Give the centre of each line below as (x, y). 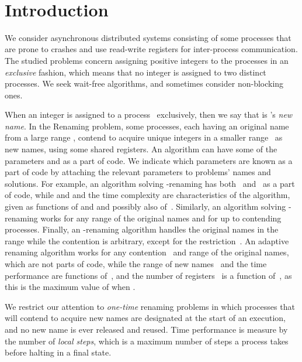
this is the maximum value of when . (70, 287)
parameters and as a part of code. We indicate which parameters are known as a (149, 160)
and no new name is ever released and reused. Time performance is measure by (146, 329)
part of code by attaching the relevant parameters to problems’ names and (138, 172)
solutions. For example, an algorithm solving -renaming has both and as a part (150, 183)
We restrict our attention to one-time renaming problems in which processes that (150, 306)
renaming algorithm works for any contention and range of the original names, (147, 252)
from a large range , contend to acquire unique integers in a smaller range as (144, 137)
